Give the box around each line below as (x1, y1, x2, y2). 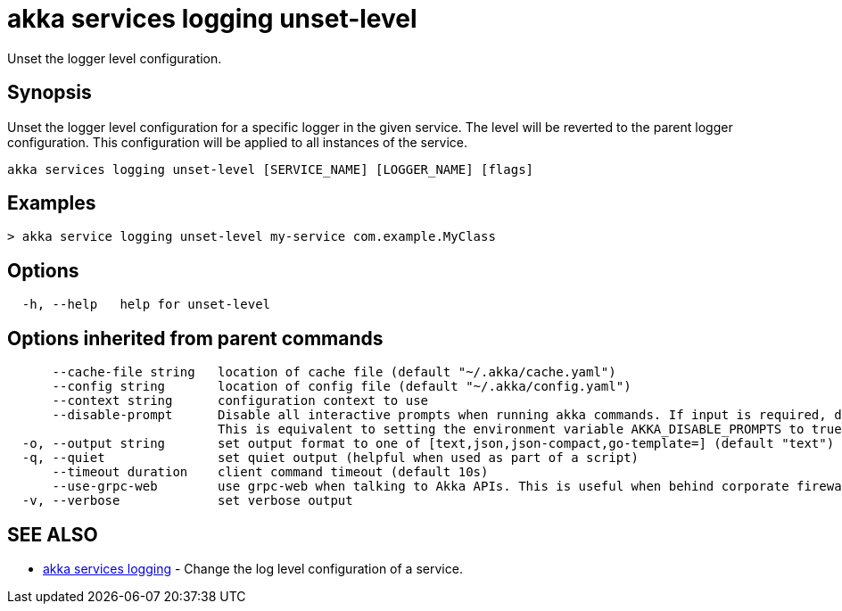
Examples (7, 192, 96, 215)
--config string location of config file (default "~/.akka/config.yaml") (52, 379, 631, 394)
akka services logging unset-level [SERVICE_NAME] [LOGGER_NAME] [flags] (7, 161, 534, 177)
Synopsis (7, 81, 92, 104)
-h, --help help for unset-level (21, 297, 271, 312)
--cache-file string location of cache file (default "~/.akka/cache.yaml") (52, 365, 616, 380)
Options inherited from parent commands (7, 326, 384, 350)
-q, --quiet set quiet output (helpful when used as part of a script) (21, 450, 640, 466)
